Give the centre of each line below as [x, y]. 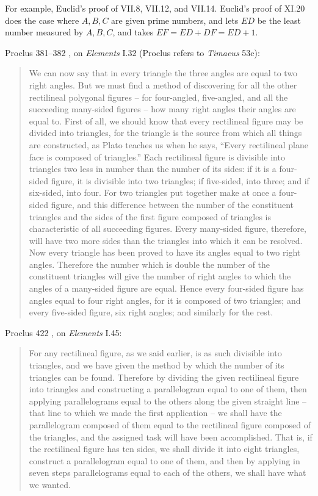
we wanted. [50, 484]
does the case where [42, 20]
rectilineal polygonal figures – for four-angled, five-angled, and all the [158, 97]
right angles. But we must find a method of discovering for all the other [163, 84]
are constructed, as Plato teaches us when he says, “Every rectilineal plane [168, 144]
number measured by [44, 32]
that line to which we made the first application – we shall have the [155, 413]
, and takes [133, 32]
